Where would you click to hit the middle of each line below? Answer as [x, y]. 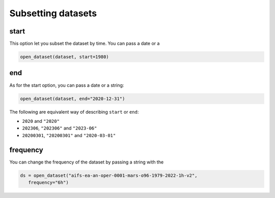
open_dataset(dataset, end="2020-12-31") [73, 98]
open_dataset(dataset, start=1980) [64, 57]
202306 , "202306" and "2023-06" [60, 128]
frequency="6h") [48, 182]
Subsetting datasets [53, 13]
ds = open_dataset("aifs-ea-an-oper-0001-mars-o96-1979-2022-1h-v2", [109, 175]
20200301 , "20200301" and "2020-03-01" [69, 135]
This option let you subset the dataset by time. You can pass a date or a [85, 44]
